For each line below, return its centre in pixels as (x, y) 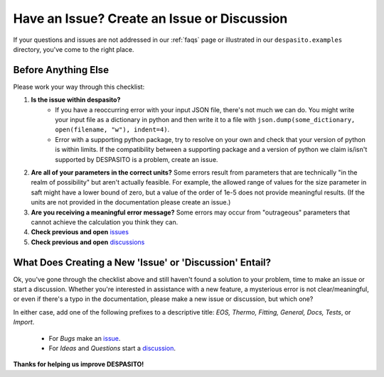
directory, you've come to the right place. (74, 49)
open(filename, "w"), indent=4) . (112, 130)
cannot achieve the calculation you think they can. (105, 222)
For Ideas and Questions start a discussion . (112, 348)
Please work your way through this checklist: (79, 87)
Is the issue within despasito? (76, 100)
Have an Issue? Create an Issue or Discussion (150, 18)
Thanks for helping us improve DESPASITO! (79, 364)
